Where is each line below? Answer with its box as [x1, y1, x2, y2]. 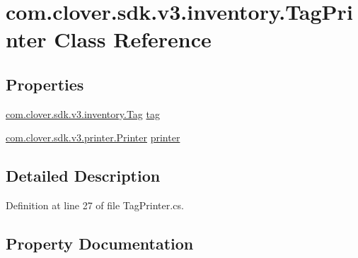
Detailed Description [6, 165, 161, 187]
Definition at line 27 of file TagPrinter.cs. [6, 198, 184, 213]
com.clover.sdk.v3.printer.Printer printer [6, 130, 180, 145]
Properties [6, 73, 84, 95]
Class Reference [54, 25, 212, 54]
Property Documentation [6, 233, 194, 254]
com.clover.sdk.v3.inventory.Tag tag [6, 106, 160, 121]
